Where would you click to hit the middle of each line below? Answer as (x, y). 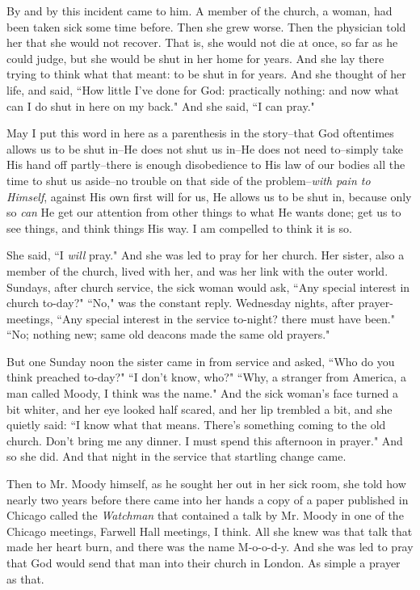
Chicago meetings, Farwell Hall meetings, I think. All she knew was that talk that (210, 531)
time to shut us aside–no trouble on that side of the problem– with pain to (189, 180)
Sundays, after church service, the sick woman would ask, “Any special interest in (208, 287)
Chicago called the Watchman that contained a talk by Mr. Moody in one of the (205, 515)
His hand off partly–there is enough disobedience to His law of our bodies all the (206, 164)
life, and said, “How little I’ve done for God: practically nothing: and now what (203, 89)
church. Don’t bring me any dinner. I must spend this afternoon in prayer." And (205, 440)
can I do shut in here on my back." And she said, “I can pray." (161, 105)
